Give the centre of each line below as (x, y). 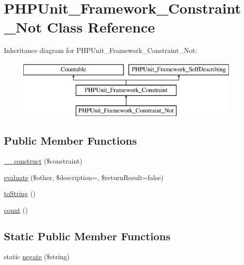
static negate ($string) (37, 256)
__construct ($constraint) (43, 161)
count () (16, 209)
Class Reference (101, 27)
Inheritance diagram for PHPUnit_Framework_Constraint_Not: (101, 50)
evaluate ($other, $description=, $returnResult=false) (84, 177)
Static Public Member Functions (87, 236)
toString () (20, 193)
